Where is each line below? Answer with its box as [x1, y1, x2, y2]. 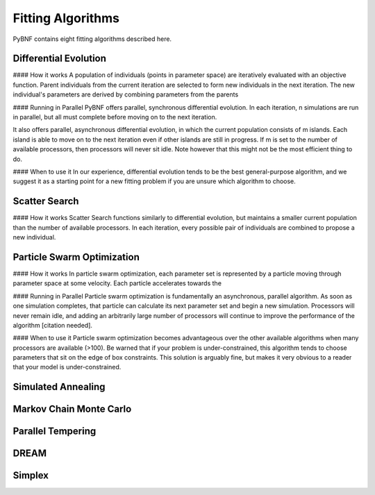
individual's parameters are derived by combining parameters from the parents [12, 90, 239, 99]
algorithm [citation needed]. [12, 321, 93, 329]
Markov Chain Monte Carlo [12, 403, 132, 415]
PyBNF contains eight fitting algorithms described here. [12, 35, 172, 43]
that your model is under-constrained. [12, 363, 122, 371]
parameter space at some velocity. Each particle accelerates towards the [12, 279, 222, 287]
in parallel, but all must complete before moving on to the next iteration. [12, 113, 217, 121]
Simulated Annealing [12, 381, 106, 393]
